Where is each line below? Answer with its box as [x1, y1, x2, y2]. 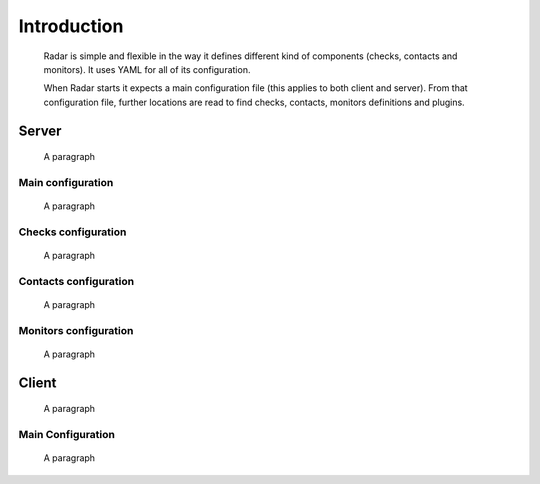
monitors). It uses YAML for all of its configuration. [43, 63, 251, 75]
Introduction [18, 15, 124, 37]
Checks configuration [18, 225, 127, 239]
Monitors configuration [18, 323, 134, 337]
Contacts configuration [18, 274, 135, 288]
